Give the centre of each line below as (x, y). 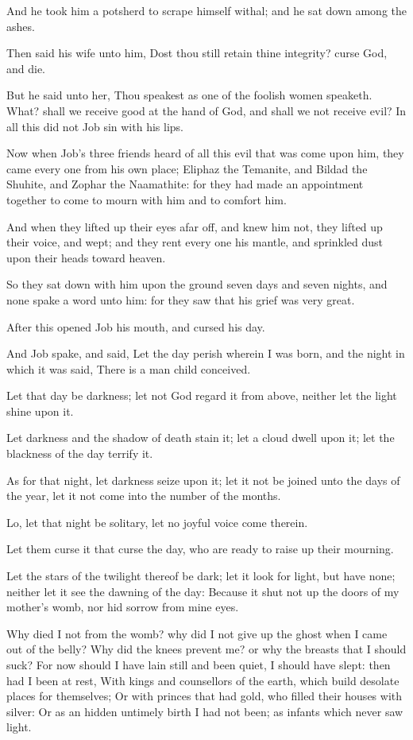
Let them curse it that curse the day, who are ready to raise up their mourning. (200, 549)
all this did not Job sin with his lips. (95, 126)
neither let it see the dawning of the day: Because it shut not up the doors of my (203, 591)
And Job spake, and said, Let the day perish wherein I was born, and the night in (206, 353)
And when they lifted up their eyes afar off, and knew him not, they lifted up (195, 226)
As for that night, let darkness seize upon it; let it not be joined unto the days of (203, 480)
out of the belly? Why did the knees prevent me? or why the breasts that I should (206, 649)
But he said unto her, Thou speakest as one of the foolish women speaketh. (189, 95)
